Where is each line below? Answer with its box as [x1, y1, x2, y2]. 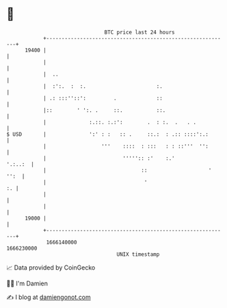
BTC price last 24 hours [104, 29, 175, 36]
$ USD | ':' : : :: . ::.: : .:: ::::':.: [6, 130, 209, 138]
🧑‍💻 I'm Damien [6, 279, 49, 287]
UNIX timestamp [116, 250, 160, 258]
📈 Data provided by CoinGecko [6, 263, 96, 272]
